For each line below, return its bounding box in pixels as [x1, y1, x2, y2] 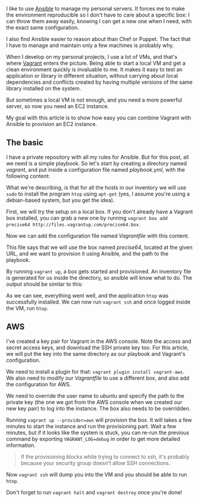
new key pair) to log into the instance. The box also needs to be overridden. [6, 405, 191, 412]
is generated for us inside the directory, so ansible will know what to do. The [6, 274, 192, 281]
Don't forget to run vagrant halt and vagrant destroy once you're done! [6, 488, 182, 495]
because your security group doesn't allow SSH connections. [20, 459, 171, 466]
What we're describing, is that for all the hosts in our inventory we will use [6, 184, 187, 191]
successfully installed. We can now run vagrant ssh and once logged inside [6, 298, 191, 305]
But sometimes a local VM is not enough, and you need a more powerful [6, 96, 182, 103]
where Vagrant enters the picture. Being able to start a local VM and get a [6, 59, 185, 67]
